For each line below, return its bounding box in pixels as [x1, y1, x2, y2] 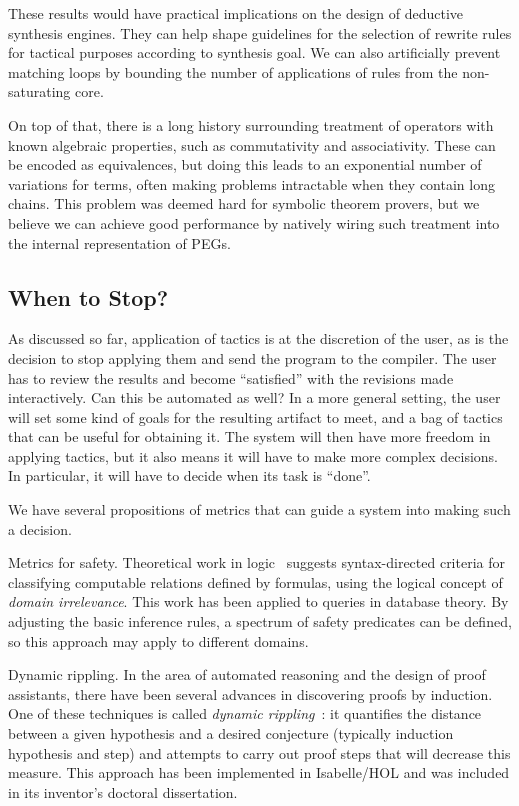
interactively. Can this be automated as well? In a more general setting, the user [8, 387, 501, 408]
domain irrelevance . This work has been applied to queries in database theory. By [8, 591, 509, 612]
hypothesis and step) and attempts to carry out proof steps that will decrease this [8, 742, 511, 763]
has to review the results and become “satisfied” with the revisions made [8, 367, 454, 388]
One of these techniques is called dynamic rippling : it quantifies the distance [8, 703, 482, 724]
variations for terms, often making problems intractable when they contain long [8, 173, 495, 194]
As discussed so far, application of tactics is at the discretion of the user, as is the [8, 328, 509, 349]
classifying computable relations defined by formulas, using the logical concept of [8, 571, 503, 592]
